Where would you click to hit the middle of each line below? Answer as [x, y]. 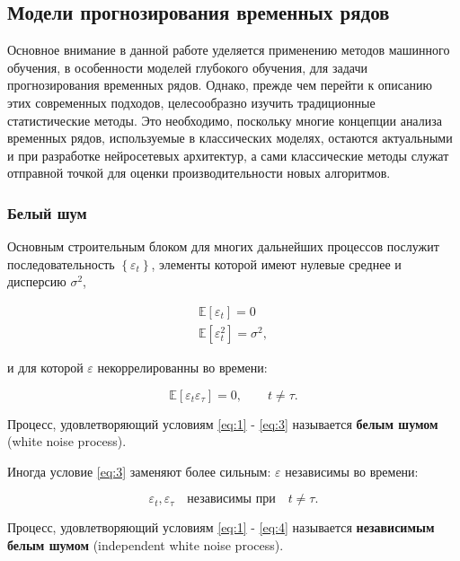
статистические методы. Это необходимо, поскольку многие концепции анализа [225, 120]
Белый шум [47, 212]
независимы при [231, 500]
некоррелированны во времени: [182, 368]
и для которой [45, 368]
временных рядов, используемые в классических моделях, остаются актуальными [230, 138]
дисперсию [37, 281]
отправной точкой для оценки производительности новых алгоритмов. [199, 173]
